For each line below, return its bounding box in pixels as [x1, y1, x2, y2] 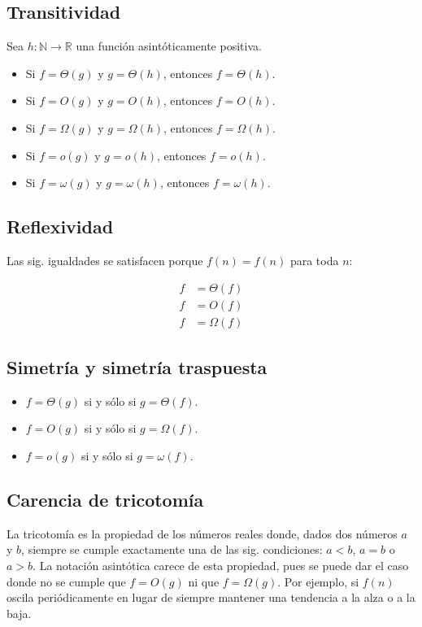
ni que [188, 573, 220, 590]
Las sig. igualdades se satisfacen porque [7, 251, 203, 268]
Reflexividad [7, 214, 114, 239]
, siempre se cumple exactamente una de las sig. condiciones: [21, 541, 323, 558]
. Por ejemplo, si [277, 573, 359, 590]
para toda [289, 251, 339, 268]
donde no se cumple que [7, 573, 126, 590]
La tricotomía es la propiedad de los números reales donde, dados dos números [7, 525, 398, 542]
